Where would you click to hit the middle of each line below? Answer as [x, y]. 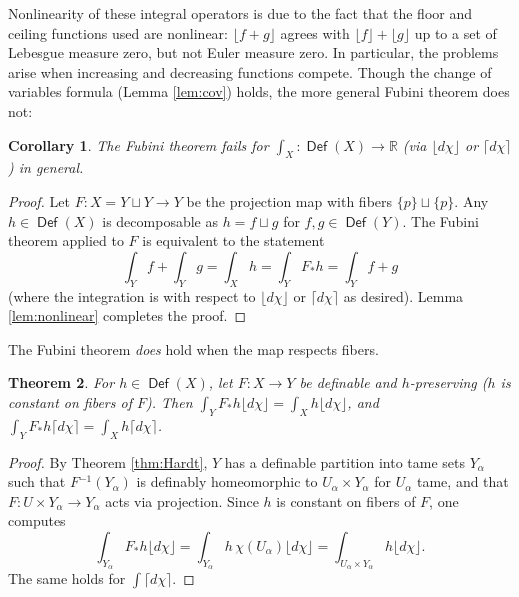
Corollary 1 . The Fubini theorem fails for [138, 144]
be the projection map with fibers [289, 200]
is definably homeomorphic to [227, 481]
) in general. [46, 167]
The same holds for [67, 578]
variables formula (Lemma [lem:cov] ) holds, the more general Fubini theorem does [259, 91]
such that [37, 481]
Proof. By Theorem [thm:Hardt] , [108, 461]
